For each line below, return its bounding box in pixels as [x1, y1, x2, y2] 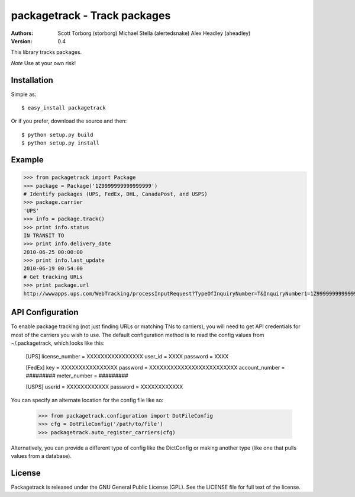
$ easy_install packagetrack [21, 104, 106, 111]
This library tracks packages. [11, 49, 82, 56]
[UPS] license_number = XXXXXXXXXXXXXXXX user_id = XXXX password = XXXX [25, 353, 229, 360]
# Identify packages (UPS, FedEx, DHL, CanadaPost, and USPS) [23, 190, 208, 197]
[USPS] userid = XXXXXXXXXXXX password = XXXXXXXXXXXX [25, 383, 183, 390]
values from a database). [11, 453, 72, 460]
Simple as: [11, 91, 37, 98]
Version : [11, 37, 33, 44]
